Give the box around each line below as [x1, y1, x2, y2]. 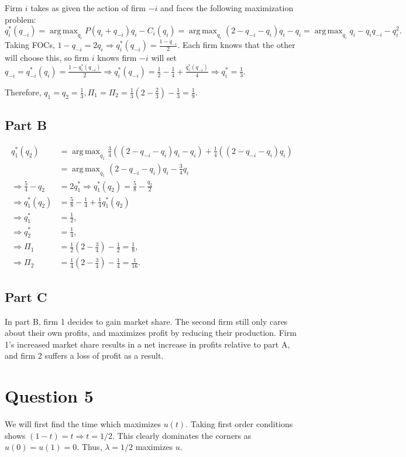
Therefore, [5, 85, 42, 98]
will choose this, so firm [5, 51, 90, 64]
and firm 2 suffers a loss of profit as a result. [5, 349, 164, 362]
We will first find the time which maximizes [5, 418, 161, 430]
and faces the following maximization [160, 2, 294, 13]
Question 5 [5, 384, 94, 408]
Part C [5, 287, 47, 305]
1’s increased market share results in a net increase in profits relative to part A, [5, 338, 290, 350]
